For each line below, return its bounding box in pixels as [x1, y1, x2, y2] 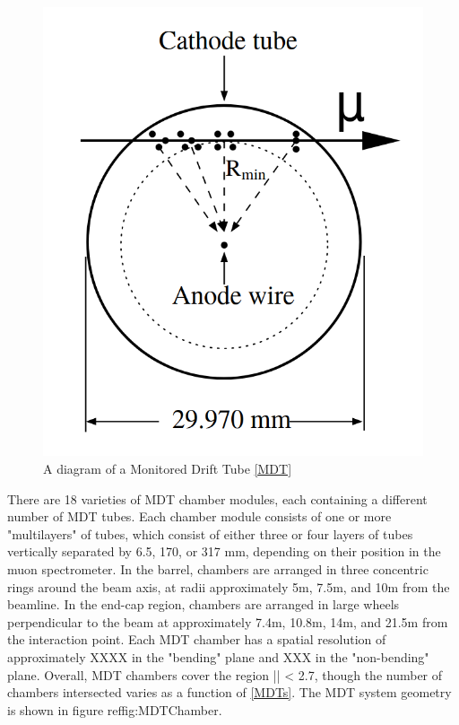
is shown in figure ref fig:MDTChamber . [7, 700, 222, 719]
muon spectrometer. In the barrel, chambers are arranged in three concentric [7, 559, 429, 578]
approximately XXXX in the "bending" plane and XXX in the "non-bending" [7, 647, 429, 666]
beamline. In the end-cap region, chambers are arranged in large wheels [7, 595, 400, 614]
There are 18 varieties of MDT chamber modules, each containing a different [7, 489, 428, 508]
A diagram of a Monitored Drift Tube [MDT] [43, 459, 292, 478]
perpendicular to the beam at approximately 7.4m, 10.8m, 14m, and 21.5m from [7, 612, 448, 631]
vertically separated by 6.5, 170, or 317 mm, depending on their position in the [7, 542, 441, 561]
